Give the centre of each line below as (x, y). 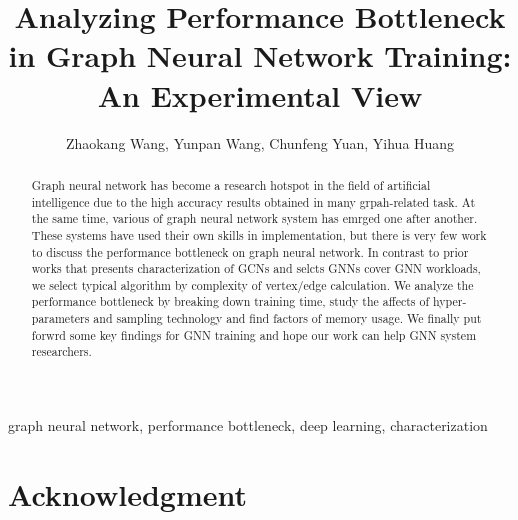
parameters (60, 318)
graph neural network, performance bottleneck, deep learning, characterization (248, 425)
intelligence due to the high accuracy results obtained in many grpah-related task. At (253, 201)
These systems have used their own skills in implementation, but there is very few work (259, 234)
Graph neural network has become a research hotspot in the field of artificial (231, 184)
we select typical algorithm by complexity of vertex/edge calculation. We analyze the (252, 284)
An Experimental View (260, 94)
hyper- (450, 301)
